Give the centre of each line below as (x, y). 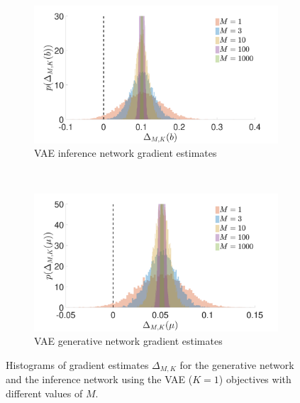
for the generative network (237, 364)
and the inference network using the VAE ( (99, 379)
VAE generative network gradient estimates (128, 341)
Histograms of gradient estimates (77, 364)
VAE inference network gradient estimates (126, 153)
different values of (44, 393)
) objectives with (255, 379)
